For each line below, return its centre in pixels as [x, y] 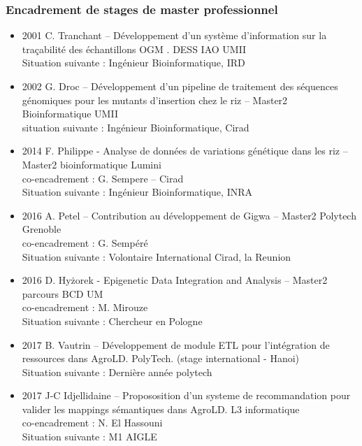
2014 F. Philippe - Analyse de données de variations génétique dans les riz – [185, 151]
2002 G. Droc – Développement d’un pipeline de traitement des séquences [180, 86]
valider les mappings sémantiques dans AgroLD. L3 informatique [161, 409]
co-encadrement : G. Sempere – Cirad [103, 178]
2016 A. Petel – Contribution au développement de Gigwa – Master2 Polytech [189, 215]
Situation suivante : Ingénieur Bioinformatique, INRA [137, 192]
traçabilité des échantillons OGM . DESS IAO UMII [134, 49]
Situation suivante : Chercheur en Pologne [112, 321]
